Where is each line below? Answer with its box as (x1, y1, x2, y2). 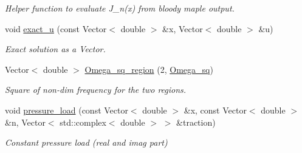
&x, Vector (162, 22, 203, 35)
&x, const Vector (184, 103, 247, 116)
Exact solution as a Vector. (5, 42, 106, 55)
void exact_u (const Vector (5, 22, 107, 35)
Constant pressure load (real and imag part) (5, 136, 168, 149)
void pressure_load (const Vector (5, 103, 128, 116)
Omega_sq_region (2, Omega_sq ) (84, 63, 213, 75)
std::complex (60, 115, 106, 128)
